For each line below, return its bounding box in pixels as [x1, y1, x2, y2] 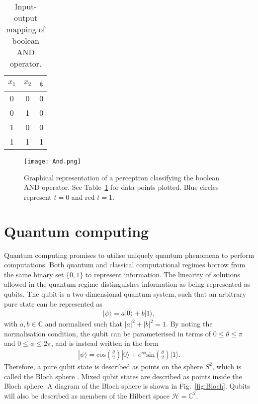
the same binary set [4, 269, 64, 279]
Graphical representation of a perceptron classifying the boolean [24, 172, 219, 182]
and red [71, 191, 95, 202]
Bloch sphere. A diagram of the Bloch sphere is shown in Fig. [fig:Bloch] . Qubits [4, 381, 250, 391]
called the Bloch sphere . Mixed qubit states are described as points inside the [4, 371, 242, 381]
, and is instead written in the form [51, 338, 159, 348]
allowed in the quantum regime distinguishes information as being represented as [4, 279, 250, 289]
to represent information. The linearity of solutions [85, 269, 241, 279]
